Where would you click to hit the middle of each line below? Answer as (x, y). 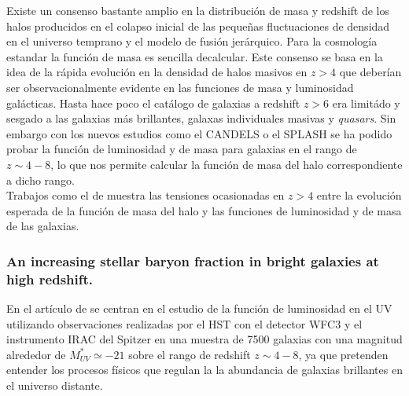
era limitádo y (366, 103)
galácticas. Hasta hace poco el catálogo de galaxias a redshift (153, 103)
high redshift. (50, 279)
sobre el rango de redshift (190, 354)
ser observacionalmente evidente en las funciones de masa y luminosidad (180, 87)
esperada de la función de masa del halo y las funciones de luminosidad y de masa (204, 210)
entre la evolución (359, 195)
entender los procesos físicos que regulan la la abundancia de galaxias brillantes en (204, 370)
